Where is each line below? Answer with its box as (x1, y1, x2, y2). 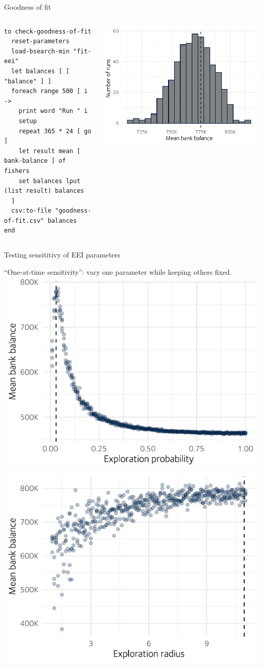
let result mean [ (18, 147, 81, 155)
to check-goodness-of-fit (4, 27, 91, 35)
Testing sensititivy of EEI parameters (4, 249, 121, 260)
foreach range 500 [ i (11, 88, 88, 95)
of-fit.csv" (4, 217, 44, 224)
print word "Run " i (18, 107, 88, 115)
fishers (4, 167, 30, 175)
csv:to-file (11, 207, 52, 215)
